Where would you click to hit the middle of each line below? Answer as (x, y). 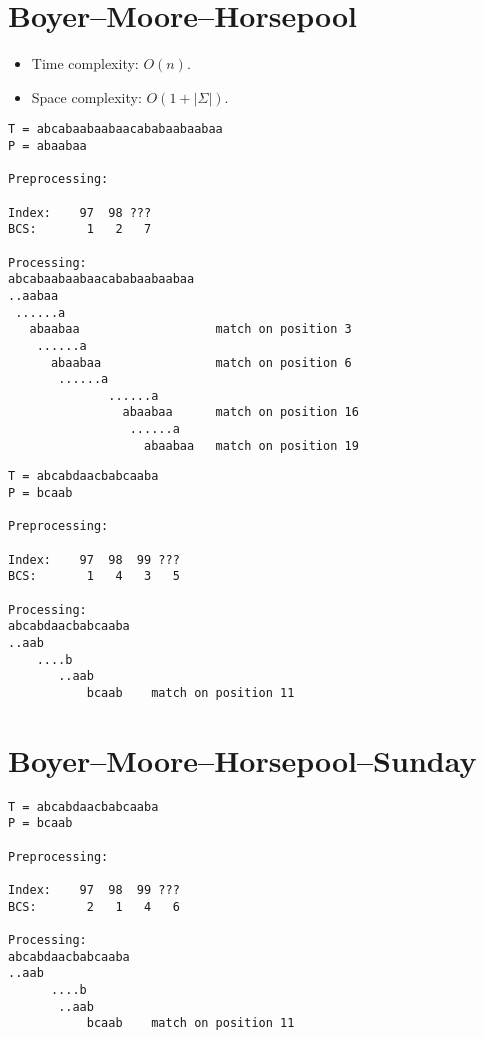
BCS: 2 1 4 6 (94, 906)
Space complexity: (86, 96)
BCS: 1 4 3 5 (94, 576)
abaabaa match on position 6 (201, 362)
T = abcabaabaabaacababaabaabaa (115, 129)
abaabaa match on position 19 (251, 445)
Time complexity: (85, 63)
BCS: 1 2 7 (80, 229)
